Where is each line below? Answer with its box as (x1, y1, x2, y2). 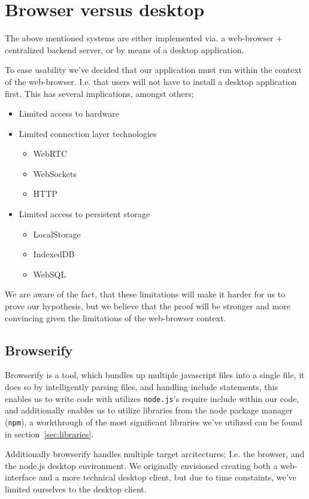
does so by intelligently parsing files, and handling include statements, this (5, 381, 278, 393)
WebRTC (33, 147, 68, 160)
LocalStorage (33, 227, 81, 240)
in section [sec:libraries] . (5, 427, 94, 440)
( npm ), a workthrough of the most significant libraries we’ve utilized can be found (5, 415, 302, 428)
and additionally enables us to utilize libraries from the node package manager (5, 404, 293, 416)
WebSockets (33, 167, 77, 179)
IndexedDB (33, 248, 75, 260)
